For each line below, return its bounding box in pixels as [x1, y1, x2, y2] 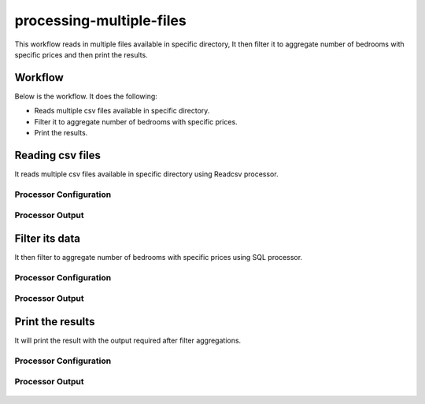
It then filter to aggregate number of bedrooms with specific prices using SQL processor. [14, 252, 303, 261]
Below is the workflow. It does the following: [14, 91, 157, 101]
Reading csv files [14, 148, 102, 161]
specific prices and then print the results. [14, 50, 149, 59]
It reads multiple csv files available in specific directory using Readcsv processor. [14, 169, 279, 179]
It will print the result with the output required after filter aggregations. [14, 335, 242, 345]
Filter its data [14, 232, 80, 245]
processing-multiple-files [14, 12, 187, 29]
